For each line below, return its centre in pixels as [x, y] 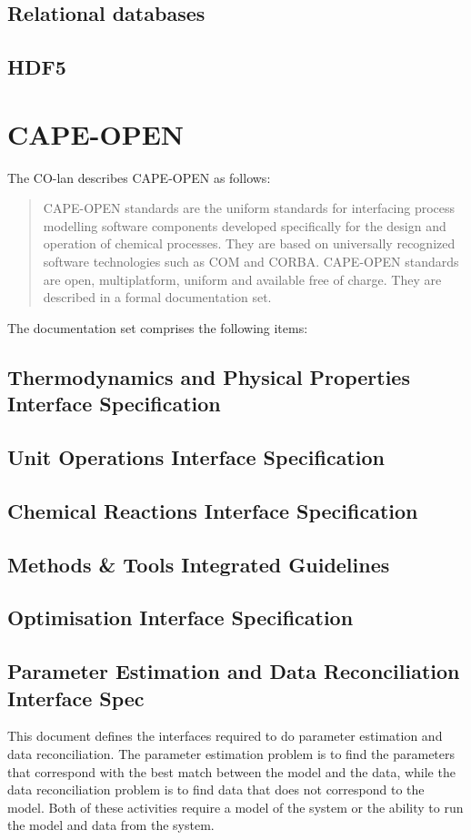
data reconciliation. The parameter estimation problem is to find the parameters [231, 753]
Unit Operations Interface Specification [196, 457]
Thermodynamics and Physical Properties [209, 376]
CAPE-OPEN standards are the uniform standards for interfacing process [249, 208]
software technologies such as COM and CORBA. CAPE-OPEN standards [251, 262]
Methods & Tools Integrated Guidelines [199, 564]
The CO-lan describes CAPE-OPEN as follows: [139, 177]
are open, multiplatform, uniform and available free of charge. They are [242, 279]
